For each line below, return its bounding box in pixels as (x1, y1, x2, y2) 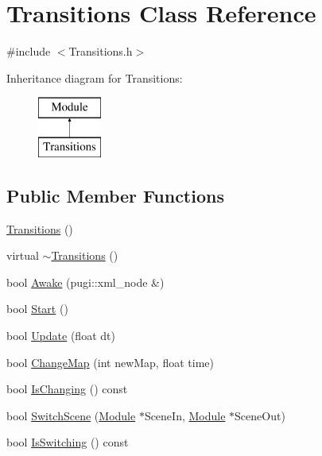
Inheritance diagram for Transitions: (6, 69, 183, 86)
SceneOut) (235, 407, 285, 423)
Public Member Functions (6, 183, 224, 207)
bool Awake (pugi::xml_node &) (6, 273, 165, 290)
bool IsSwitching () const (6, 434, 129, 450)
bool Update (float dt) (6, 327, 115, 344)
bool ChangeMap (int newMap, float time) (6, 354, 214, 370)
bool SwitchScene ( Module (6, 407, 136, 423)
